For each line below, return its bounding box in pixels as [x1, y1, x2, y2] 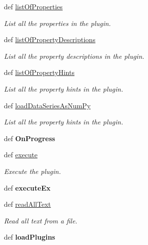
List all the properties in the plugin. [4, 18, 111, 28]
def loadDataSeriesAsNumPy [4, 100, 91, 110]
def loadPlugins [4, 232, 55, 242]
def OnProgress [4, 133, 55, 143]
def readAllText [4, 199, 51, 209]
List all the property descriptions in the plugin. [4, 50, 145, 61]
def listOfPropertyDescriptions [4, 34, 96, 45]
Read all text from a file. [4, 215, 77, 225]
